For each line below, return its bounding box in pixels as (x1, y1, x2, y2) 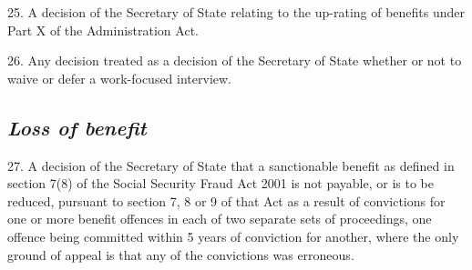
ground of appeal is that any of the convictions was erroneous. (7, 245, 354, 264)
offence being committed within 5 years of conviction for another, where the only (7, 226, 459, 245)
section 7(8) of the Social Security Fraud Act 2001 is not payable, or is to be (7, 174, 434, 193)
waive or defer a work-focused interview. (7, 68, 231, 87)
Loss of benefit (7, 113, 147, 141)
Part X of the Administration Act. (7, 20, 199, 39)
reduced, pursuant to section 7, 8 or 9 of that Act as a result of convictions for (7, 191, 446, 210)
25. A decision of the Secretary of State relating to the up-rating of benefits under (7, 3, 466, 21)
